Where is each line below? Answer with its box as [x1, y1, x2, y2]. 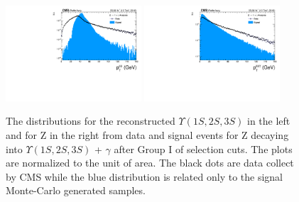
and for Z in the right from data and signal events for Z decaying [6, 128, 289, 142]
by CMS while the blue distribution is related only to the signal [6, 169, 283, 184]
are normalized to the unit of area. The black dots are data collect [6, 155, 294, 170]
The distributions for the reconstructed [6, 113, 175, 128]
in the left [247, 113, 290, 128]
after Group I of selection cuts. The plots [114, 141, 293, 156]
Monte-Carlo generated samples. [6, 183, 146, 198]
